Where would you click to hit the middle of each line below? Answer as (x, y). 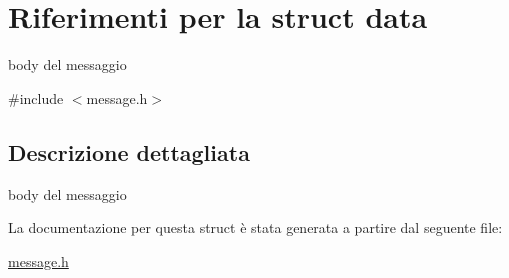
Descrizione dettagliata (129, 151)
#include (36, 97)
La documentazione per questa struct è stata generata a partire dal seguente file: (255, 227)
